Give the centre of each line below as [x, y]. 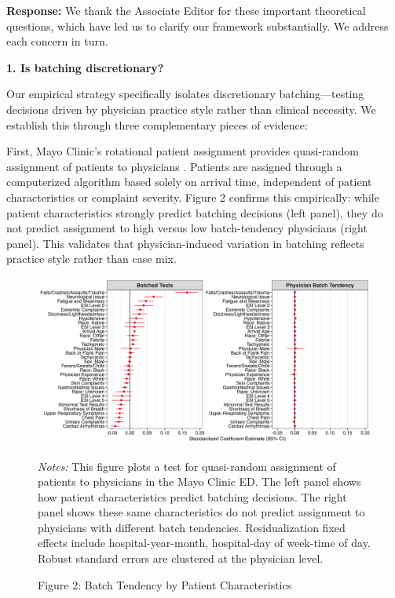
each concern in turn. [57, 41]
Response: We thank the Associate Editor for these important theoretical [186, 10]
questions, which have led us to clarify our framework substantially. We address [197, 26]
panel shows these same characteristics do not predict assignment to [201, 512]
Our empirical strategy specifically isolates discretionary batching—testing [185, 94]
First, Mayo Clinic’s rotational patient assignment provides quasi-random [183, 151]
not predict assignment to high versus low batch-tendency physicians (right [187, 228]
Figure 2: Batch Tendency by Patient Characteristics [165, 584]
